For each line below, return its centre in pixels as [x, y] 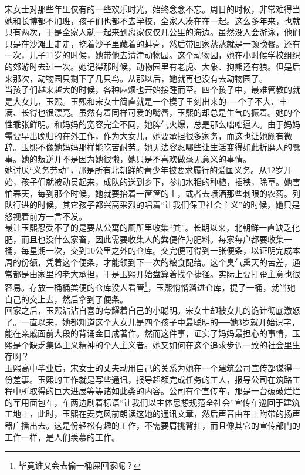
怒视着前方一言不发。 [46, 216]
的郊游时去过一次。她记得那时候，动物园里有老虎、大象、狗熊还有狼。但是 [148, 66]
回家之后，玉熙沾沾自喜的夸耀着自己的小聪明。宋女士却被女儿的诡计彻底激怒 [152, 310]
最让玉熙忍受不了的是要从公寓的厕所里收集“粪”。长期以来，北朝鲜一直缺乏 [148, 228]
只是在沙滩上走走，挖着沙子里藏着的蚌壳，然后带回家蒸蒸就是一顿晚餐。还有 [152, 43]
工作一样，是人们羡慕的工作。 [62, 437]
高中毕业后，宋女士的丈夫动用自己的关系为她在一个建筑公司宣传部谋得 [156, 368]
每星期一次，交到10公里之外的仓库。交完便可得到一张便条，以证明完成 [156, 250]
